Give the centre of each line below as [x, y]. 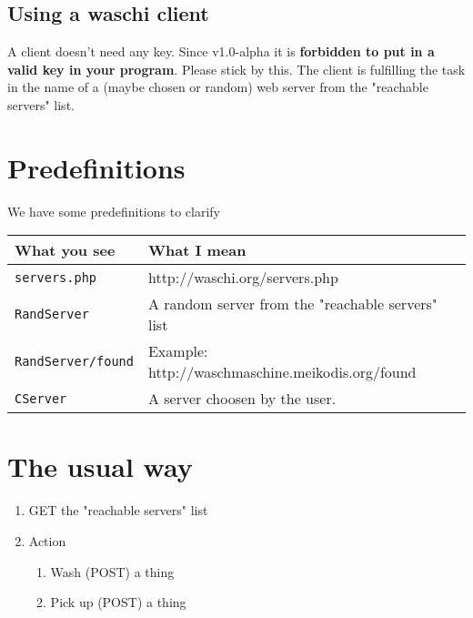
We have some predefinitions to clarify [114, 211]
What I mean [197, 250]
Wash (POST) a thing [112, 571]
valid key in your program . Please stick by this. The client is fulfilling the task [236, 69]
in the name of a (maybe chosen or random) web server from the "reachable [218, 87]
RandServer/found [74, 362]
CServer [41, 398]
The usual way [100, 466]
